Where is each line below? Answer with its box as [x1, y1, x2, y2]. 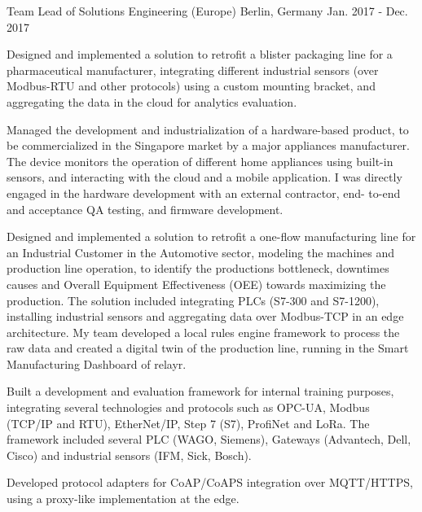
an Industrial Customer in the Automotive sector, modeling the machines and [7, 243, 395, 260]
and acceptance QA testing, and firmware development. [7, 200, 284, 217]
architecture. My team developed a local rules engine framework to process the [7, 323, 400, 340]
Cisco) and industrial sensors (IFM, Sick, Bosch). [7, 446, 252, 463]
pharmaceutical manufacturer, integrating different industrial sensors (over [7, 61, 379, 78]
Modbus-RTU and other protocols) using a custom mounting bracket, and [7, 77, 376, 94]
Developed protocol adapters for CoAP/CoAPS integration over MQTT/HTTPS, [7, 474, 413, 491]
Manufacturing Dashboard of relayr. [7, 355, 187, 372]
